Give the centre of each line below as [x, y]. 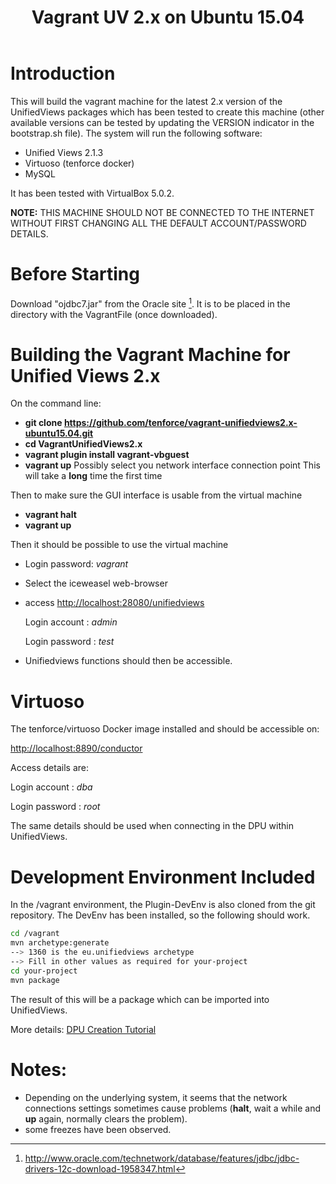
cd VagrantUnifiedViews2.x [83, 444]
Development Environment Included [163, 877]
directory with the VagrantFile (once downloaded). [114, 314]
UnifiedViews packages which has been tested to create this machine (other [167, 112]
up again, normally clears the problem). [106, 1118]
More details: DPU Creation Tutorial [83, 1029]
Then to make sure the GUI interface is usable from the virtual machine [156, 495]
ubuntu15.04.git [59, 433]
